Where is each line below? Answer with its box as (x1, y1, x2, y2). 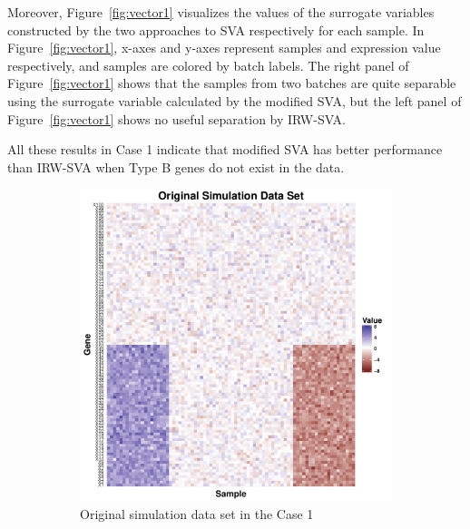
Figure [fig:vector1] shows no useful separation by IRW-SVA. (7, 109, 347, 128)
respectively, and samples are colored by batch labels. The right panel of (7, 55, 409, 74)
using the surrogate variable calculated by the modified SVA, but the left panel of (7, 91, 462, 110)
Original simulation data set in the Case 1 (80, 504, 314, 523)
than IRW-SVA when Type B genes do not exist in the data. (7, 157, 345, 176)
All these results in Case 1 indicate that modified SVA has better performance (7, 140, 443, 159)
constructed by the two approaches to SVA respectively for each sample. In (7, 20, 425, 39)
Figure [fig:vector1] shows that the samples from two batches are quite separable (7, 73, 456, 93)
